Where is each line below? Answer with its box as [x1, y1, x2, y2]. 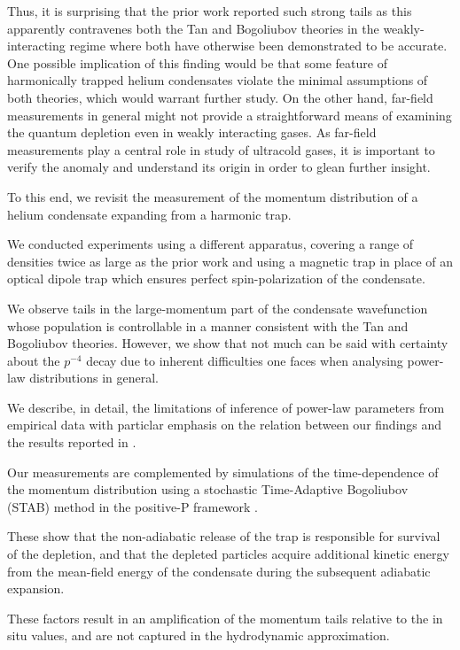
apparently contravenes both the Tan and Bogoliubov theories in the [7, 19, 379, 37]
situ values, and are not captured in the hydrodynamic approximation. [7, 626, 390, 645]
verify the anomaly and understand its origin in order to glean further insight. [7, 158, 431, 176]
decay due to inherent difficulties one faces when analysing [86, 351, 403, 369]
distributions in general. [29, 368, 159, 387]
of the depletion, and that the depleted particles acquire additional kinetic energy [7, 545, 449, 563]
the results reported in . [7, 433, 136, 452]
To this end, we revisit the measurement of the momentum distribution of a [7, 187, 418, 205]
